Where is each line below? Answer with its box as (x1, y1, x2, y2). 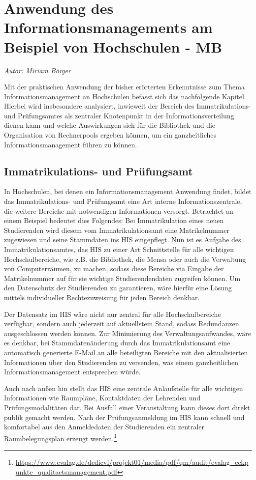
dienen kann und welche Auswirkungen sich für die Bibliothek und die (4, 120, 216, 130)
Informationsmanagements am (4, 17, 213, 37)
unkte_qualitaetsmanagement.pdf (15, 466, 118, 477)
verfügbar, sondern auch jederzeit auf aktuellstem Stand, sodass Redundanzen (4, 318, 239, 329)
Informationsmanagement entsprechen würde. (4, 367, 141, 377)
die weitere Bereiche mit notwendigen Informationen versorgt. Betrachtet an (4, 205, 233, 216)
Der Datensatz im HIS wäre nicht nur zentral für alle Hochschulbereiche (4, 309, 221, 319)
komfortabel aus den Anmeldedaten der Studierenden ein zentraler (4, 422, 205, 432)
